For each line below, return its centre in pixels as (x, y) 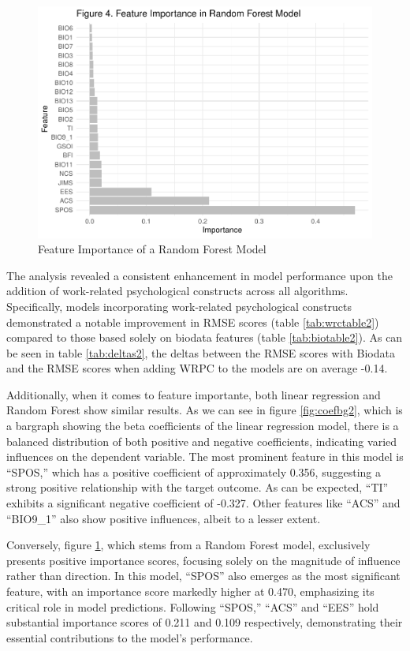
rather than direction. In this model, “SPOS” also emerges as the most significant (203, 576)
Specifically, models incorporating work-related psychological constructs (179, 306)
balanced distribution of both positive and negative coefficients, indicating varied (202, 441)
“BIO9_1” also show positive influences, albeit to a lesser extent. (164, 518)
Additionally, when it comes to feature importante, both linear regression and (194, 394)
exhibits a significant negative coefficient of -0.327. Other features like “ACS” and (203, 503)
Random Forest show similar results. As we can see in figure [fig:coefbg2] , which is (205, 410)
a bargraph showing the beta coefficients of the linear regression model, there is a (203, 426)
